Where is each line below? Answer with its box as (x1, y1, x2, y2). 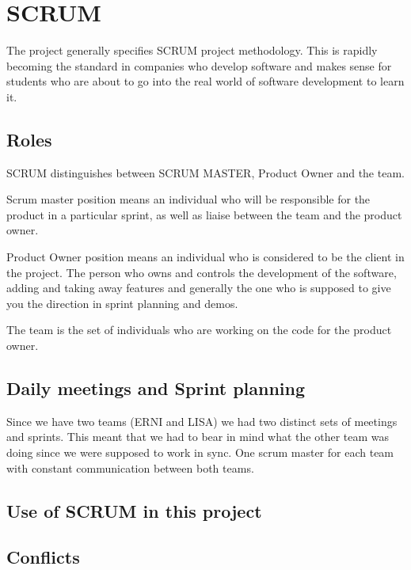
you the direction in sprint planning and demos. (6, 294, 238, 311)
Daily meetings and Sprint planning (6, 376, 306, 401)
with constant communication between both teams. (6, 459, 254, 476)
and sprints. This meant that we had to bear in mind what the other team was (6, 428, 390, 445)
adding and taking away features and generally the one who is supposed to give (6, 279, 391, 296)
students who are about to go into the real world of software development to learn (6, 73, 405, 89)
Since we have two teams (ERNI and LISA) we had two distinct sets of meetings (6, 412, 398, 429)
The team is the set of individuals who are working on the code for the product (6, 321, 392, 338)
